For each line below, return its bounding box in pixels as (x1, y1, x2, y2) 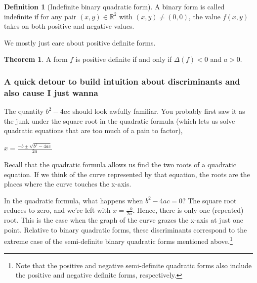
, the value (188, 11, 221, 21)
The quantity (4, 106, 44, 116)
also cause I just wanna (4, 86, 98, 98)
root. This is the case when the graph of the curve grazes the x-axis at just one (4, 215, 243, 225)
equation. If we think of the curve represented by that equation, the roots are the (4, 169, 250, 179)
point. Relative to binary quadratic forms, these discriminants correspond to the (4, 224, 247, 235)
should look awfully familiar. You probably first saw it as (72, 106, 245, 116)
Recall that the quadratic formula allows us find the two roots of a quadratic (4, 159, 236, 170)
